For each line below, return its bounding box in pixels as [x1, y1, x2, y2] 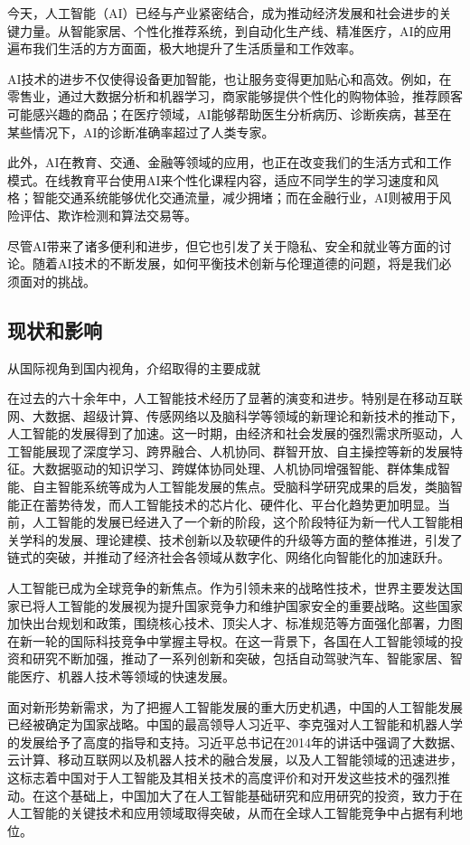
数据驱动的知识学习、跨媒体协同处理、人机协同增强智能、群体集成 [44, 459, 437, 478]
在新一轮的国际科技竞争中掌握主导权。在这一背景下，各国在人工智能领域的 [7, 631, 450, 650]
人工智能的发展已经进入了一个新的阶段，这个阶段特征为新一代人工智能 [32, 512, 450, 531]
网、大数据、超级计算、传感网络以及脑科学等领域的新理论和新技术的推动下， [7, 406, 463, 425]
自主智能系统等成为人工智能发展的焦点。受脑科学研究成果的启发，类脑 [32, 477, 450, 496]
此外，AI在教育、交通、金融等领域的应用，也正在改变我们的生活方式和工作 [7, 153, 452, 172]
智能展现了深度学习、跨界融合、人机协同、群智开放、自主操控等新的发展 [19, 441, 450, 460]
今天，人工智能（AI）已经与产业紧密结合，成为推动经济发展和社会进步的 [7, 4, 439, 22]
